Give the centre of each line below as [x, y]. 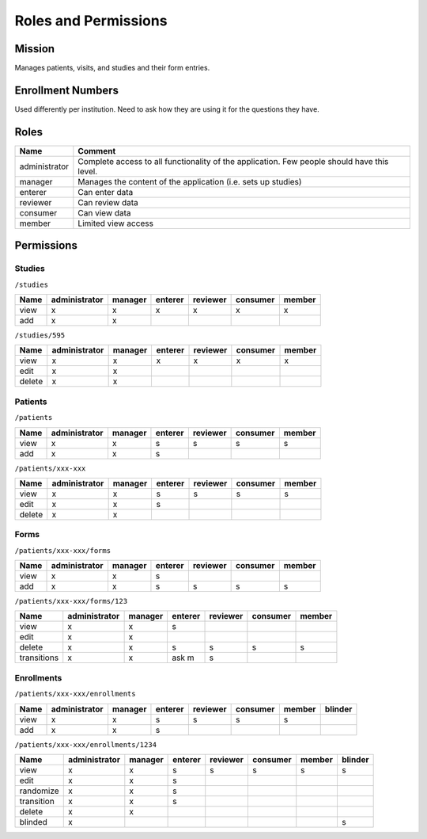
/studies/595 [40, 336]
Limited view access [116, 223]
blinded [33, 822]
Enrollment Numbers [66, 90]
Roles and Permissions [91, 21]
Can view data [104, 212]
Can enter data [106, 192]
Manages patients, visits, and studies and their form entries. [112, 68]
